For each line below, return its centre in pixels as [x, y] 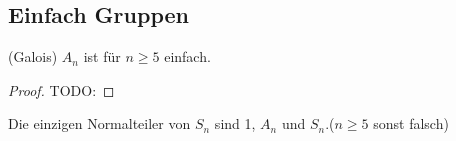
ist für [102, 56]
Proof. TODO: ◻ [61, 89]
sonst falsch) [411, 123]
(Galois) [33, 56]
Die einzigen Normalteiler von [99, 123]
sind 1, [235, 123]
